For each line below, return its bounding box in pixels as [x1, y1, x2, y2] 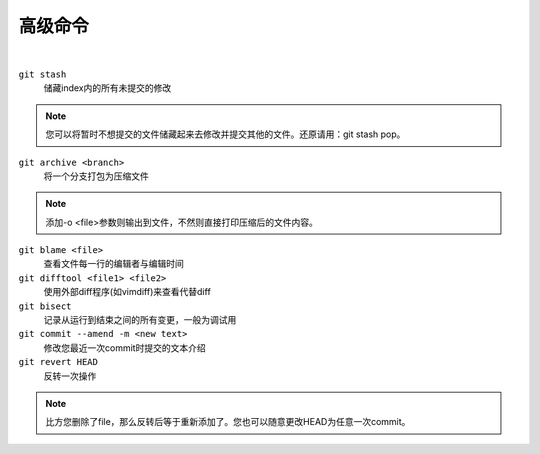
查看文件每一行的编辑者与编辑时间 [43, 258, 184, 270]
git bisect [18, 300, 72, 312]
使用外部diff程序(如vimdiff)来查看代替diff [43, 286, 212, 298]
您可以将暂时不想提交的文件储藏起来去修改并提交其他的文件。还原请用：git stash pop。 [45, 128, 406, 140]
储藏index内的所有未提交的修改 [43, 82, 172, 94]
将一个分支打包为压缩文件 [43, 170, 149, 182]
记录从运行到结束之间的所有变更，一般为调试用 [43, 314, 237, 326]
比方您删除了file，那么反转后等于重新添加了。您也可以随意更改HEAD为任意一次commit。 [45, 416, 411, 428]
